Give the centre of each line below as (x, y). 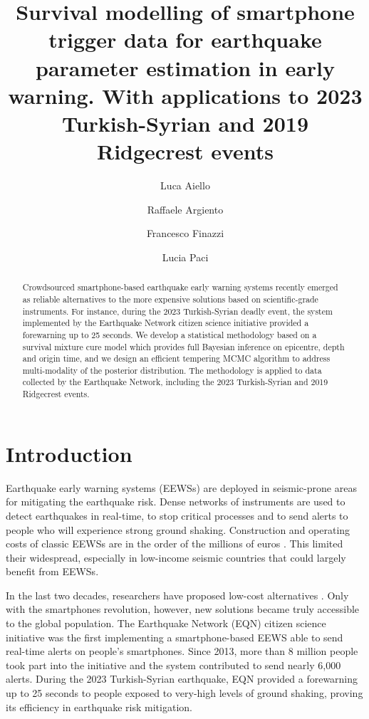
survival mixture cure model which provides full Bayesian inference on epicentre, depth (183, 346)
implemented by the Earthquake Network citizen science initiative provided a (166, 323)
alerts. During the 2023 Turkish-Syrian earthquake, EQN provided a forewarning (182, 679)
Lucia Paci (185, 257)
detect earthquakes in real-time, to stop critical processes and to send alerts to (177, 515)
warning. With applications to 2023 (185, 95)
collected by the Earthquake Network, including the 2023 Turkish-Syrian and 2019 (175, 382)
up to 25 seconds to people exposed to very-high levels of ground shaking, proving (184, 693)
